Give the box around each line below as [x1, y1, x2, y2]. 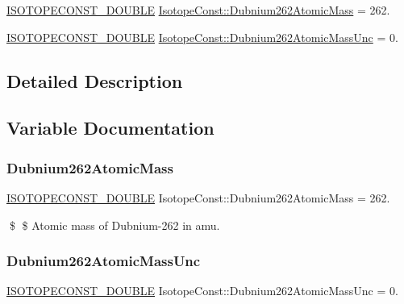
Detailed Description [6, 68, 183, 93]
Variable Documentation [6, 115, 214, 140]
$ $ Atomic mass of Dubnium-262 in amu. [9, 216, 220, 233]
